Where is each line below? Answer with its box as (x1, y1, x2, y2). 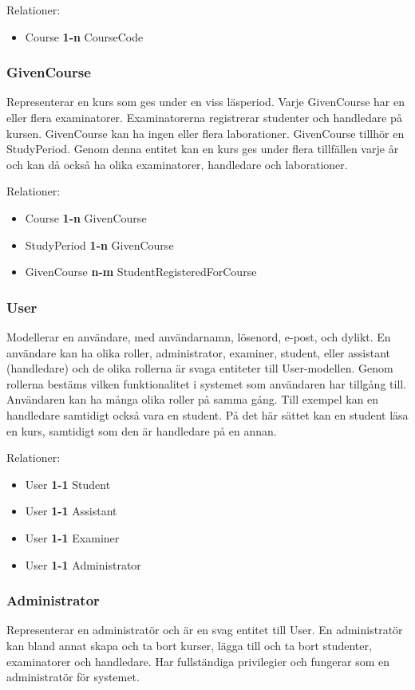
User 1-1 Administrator (25, 556, 141, 573)
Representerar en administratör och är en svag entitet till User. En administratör (6, 621, 403, 638)
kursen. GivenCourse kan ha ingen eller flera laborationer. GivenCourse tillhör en (6, 124, 405, 141)
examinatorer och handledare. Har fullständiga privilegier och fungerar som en (6, 653, 390, 669)
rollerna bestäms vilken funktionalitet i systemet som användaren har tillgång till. (6, 375, 407, 392)
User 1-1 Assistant (25, 503, 117, 519)
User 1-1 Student (25, 475, 111, 492)
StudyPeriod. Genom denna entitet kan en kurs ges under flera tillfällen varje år (6, 140, 399, 157)
